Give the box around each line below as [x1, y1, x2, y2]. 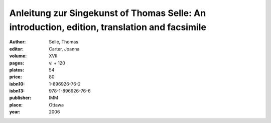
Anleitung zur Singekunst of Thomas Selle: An [9, 7, 206, 18]
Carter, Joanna [49, 45, 80, 52]
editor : [9, 45, 24, 52]
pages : [9, 60, 25, 66]
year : [9, 109, 21, 115]
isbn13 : [9, 88, 25, 94]
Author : [9, 39, 26, 45]
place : [9, 101, 23, 107]
